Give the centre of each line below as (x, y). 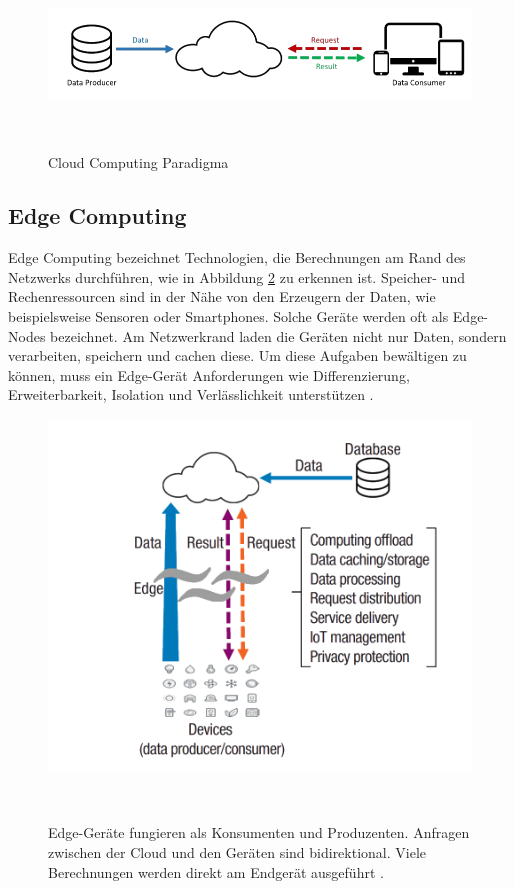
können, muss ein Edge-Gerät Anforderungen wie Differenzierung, (209, 374)
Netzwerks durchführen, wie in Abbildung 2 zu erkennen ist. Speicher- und (236, 276)
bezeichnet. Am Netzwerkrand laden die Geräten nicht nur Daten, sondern (278, 335)
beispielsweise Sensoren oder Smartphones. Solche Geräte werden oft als (228, 316)
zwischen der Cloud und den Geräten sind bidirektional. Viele (237, 851)
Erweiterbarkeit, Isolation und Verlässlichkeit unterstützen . (191, 394)
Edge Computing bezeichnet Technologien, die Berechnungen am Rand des (237, 257)
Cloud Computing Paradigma (138, 161)
